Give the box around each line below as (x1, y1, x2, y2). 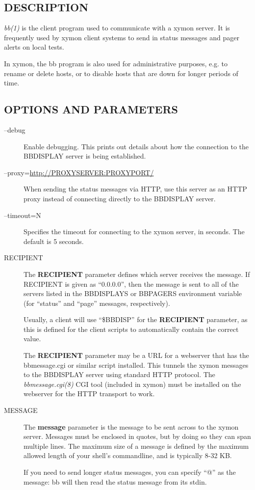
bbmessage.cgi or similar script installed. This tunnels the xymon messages (24, 359, 249, 370)
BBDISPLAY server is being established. (24, 151, 146, 161)
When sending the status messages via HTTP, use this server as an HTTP (24, 184, 247, 194)
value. (24, 333, 41, 344)
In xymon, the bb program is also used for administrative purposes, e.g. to (4, 58, 228, 68)
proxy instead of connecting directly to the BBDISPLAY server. (24, 193, 216, 203)
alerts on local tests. (4, 42, 64, 52)
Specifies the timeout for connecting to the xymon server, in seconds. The (24, 226, 245, 237)
